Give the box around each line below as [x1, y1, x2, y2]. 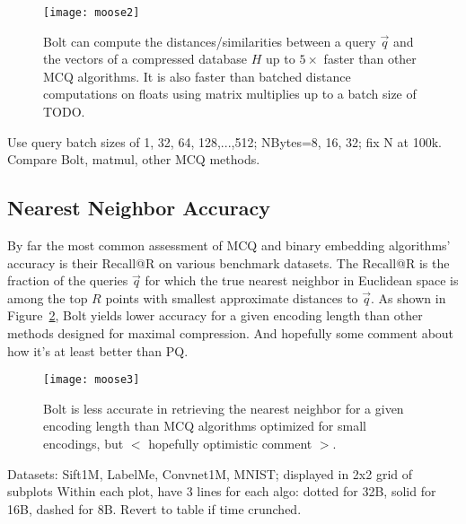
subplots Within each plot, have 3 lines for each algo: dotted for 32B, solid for [7, 482, 436, 501]
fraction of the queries [7, 271, 128, 290]
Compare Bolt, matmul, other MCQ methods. [7, 150, 260, 169]
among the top [7, 288, 88, 307]
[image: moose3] [43, 373, 140, 387]
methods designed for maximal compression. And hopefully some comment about [7, 323, 454, 342]
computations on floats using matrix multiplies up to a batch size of [43, 84, 417, 103]
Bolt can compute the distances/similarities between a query [43, 31, 376, 50]
